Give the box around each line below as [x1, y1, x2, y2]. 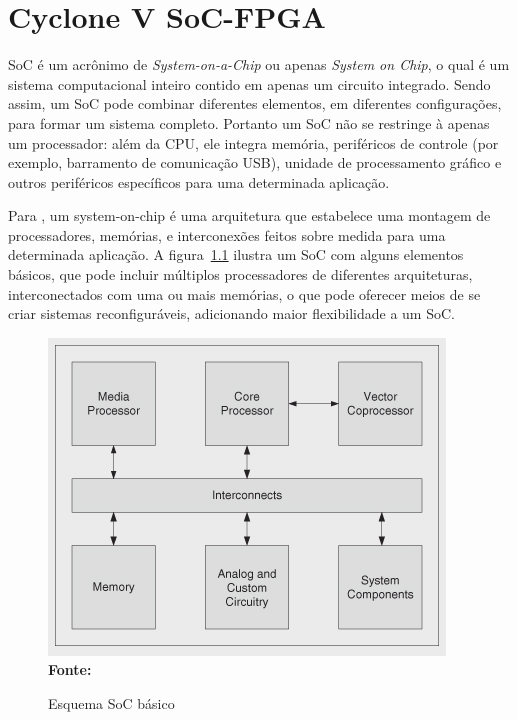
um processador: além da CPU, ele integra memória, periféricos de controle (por [8, 132, 499, 153]
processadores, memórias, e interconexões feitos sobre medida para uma [8, 224, 446, 245]
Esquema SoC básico [48, 693, 175, 714]
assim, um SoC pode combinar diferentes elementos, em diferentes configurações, [8, 93, 502, 114]
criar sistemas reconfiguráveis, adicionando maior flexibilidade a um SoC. [8, 303, 455, 324]
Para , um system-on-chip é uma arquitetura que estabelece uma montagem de [8, 205, 491, 226]
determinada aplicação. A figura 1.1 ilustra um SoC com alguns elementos [8, 244, 464, 265]
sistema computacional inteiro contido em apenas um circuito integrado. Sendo [8, 73, 491, 94]
